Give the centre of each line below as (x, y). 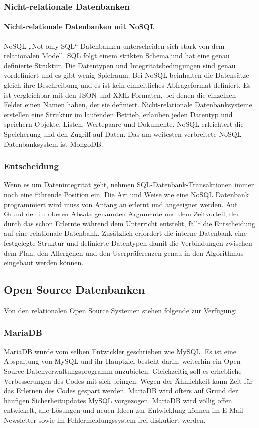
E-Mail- (234, 410)
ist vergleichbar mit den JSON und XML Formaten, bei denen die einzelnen (120, 95)
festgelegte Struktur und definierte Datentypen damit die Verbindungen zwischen (128, 243)
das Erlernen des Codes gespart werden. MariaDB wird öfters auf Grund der (121, 390)
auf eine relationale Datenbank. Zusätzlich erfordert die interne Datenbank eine (126, 233)
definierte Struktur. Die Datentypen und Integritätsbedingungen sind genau (120, 65)
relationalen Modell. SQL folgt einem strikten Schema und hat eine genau (117, 56)
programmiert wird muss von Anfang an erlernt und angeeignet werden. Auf (121, 204)
